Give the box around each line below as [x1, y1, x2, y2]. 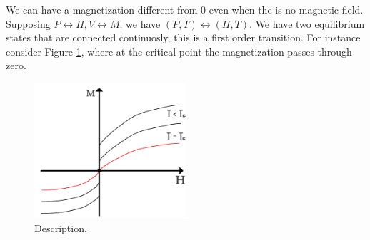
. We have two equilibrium [249, 16, 365, 31]
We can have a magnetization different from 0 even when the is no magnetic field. [6, 2, 364, 16]
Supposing [6, 16, 51, 31]
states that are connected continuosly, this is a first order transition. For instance [6, 30, 361, 45]
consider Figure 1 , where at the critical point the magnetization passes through [6, 43, 352, 58]
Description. [34, 220, 87, 235]
